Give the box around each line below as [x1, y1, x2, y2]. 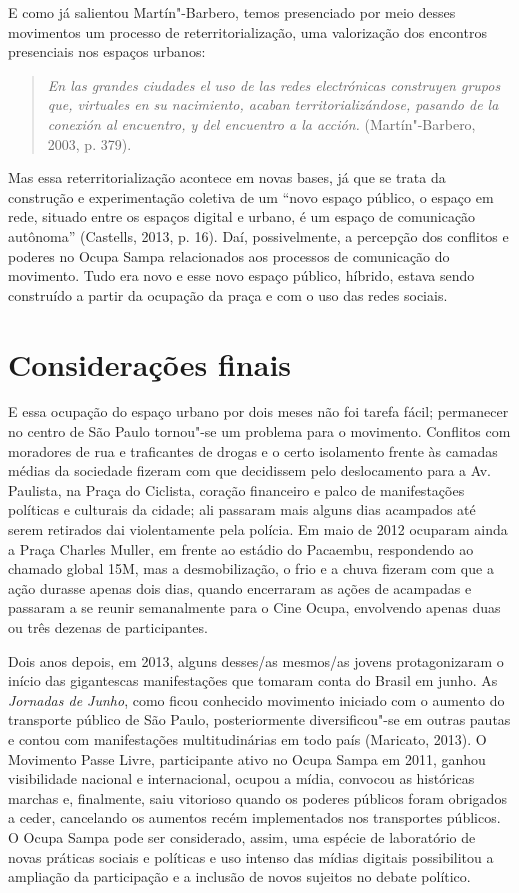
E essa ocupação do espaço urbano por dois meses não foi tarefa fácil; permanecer [8, 401, 509, 422]
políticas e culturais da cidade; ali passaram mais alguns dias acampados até [8, 499, 476, 520]
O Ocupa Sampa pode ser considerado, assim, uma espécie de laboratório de [8, 826, 476, 847]
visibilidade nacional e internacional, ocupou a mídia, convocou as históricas [8, 768, 475, 789]
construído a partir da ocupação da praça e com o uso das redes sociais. [8, 284, 448, 305]
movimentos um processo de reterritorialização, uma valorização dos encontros [8, 21, 487, 42]
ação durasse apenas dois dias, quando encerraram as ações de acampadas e [8, 577, 472, 598]
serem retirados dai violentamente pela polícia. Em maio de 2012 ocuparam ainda [8, 519, 508, 539]
